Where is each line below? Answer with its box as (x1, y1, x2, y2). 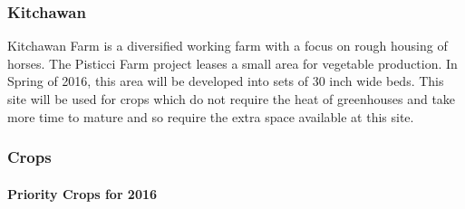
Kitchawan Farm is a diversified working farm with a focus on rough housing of (7, 36, 448, 55)
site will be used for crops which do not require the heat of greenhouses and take (7, 90, 456, 108)
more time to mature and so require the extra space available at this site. (7, 107, 414, 126)
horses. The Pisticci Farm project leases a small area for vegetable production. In (7, 53, 458, 72)
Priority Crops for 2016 (7, 184, 158, 203)
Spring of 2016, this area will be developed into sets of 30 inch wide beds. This (7, 71, 444, 90)
